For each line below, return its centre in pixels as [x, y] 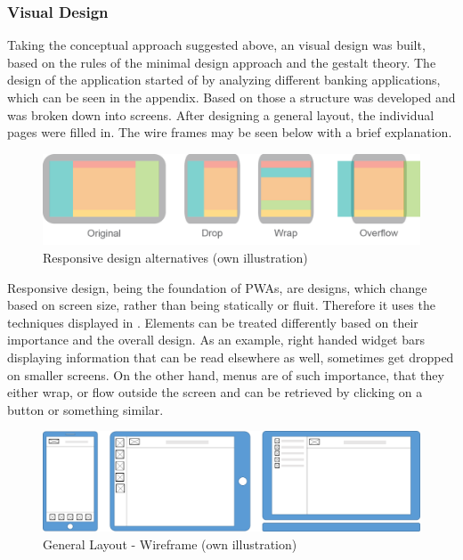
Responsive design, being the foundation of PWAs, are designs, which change [217, 287]
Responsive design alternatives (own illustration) [175, 258]
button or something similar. [85, 409]
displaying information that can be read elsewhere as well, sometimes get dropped [231, 357]
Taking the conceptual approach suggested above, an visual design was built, [216, 45]
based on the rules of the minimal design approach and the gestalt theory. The [222, 62]
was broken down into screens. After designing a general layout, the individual [221, 114]
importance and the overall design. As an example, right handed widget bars [216, 340]
